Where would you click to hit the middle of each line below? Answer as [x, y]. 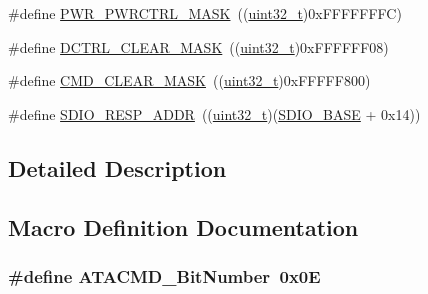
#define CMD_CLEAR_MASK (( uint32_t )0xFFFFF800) [189, 80]
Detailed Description [117, 167]
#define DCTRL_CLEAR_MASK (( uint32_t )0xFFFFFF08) [198, 46]
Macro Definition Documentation [183, 226]
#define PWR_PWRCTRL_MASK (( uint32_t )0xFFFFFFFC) [205, 13]
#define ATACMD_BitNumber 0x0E [164, 275]
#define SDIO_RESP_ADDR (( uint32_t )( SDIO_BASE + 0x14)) [214, 113]
